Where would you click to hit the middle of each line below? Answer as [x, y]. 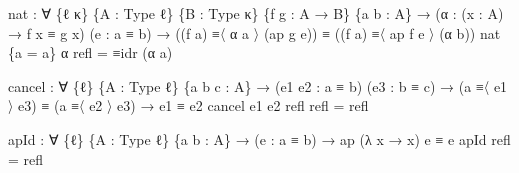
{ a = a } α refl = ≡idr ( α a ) [90, 52]
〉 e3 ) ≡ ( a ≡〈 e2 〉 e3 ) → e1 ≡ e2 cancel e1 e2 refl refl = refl [188, 105]
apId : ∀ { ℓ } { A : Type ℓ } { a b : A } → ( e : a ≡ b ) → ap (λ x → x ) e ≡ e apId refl [259, 138]
